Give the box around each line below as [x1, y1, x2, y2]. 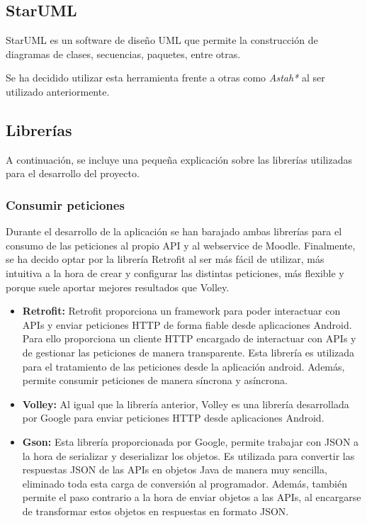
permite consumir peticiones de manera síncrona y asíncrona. [22, 373, 288, 388]
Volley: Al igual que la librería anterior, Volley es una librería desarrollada [22, 396, 349, 411]
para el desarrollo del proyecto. [6, 166, 140, 181]
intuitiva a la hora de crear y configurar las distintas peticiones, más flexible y [6, 265, 344, 280]
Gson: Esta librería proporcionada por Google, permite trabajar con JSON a [22, 434, 359, 449]
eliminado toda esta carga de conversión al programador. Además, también [22, 476, 347, 490]
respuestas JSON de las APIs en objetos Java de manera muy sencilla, [22, 462, 327, 477]
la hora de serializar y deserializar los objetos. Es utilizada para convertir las [22, 448, 355, 463]
